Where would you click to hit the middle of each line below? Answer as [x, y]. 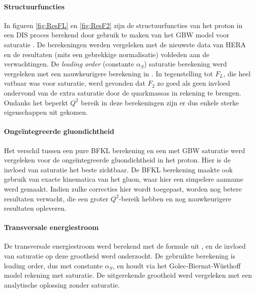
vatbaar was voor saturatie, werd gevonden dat [75, 83]
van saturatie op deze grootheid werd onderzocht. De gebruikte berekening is [120, 256]
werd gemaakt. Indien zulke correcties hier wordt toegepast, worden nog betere [123, 188]
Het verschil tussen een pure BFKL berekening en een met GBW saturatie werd [125, 150]
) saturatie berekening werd [185, 64]
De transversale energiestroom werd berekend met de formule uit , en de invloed [125, 246]
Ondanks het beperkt [36, 102]
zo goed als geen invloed [194, 83]
